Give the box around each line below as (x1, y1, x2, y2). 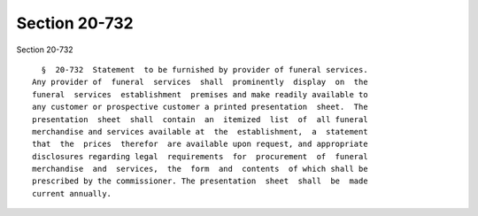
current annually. (32, 189, 112, 198)
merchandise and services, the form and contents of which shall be (32, 164, 368, 174)
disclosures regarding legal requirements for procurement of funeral (32, 151, 368, 161)
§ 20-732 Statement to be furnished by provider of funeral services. (41, 65, 368, 74)
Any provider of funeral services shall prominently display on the (32, 77, 368, 88)
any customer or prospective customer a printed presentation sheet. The (32, 102, 368, 112)
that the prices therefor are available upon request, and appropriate (32, 139, 368, 150)
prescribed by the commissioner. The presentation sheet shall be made (32, 176, 368, 186)
